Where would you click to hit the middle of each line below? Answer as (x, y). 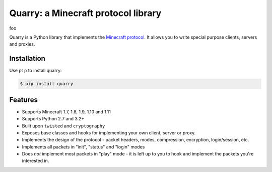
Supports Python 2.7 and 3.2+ (53, 119)
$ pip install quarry (47, 84)
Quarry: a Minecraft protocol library (85, 13)
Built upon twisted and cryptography (63, 126)
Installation (27, 58)
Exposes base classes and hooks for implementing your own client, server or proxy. (109, 132)
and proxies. (22, 44)
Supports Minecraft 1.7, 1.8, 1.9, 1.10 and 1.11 (66, 112)
